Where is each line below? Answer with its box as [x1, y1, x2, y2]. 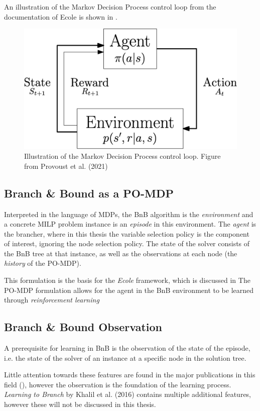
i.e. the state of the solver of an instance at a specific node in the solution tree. [4, 352, 246, 363]
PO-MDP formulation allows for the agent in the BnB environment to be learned [4, 284, 254, 295]
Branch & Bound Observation [4, 319, 163, 335]
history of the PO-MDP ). [4, 258, 81, 268]
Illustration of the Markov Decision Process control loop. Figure [24, 151, 221, 161]
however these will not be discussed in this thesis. [4, 399, 156, 409]
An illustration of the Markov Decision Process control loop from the [4, 2, 216, 12]
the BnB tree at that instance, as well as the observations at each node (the [4, 248, 237, 258]
